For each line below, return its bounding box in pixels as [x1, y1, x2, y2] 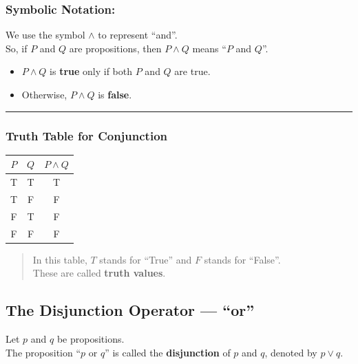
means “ [192, 41, 227, 55]
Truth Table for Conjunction [6, 127, 167, 144]
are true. [174, 64, 211, 78]
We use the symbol [6, 28, 85, 42]
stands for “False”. [204, 252, 281, 266]
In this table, [32, 252, 87, 266]
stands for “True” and [99, 252, 192, 266]
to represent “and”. [98, 28, 178, 42]
